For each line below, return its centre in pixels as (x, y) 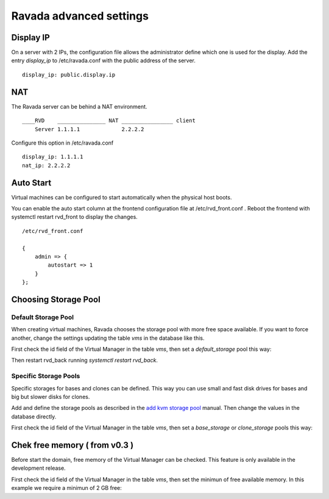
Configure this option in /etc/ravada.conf (62, 143)
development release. (39, 468)
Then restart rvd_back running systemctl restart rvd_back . (85, 361)
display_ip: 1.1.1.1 (53, 157)
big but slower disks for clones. (51, 397)
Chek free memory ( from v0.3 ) (73, 445)
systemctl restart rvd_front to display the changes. (75, 217)
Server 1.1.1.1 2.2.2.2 (89, 129)
